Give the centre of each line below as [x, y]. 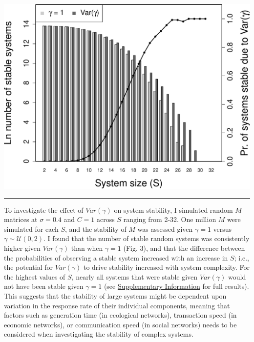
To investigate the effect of [44, 210]
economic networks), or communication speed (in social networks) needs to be [120, 324]
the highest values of [35, 276]
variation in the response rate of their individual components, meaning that [117, 305]
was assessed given [165, 229]
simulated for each [31, 229]
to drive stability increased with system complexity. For [167, 267]
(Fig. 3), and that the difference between [184, 248]
